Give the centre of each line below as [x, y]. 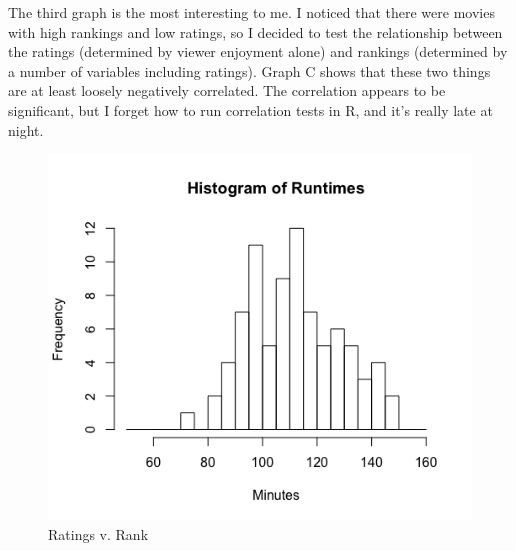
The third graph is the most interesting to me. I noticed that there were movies [251, 12]
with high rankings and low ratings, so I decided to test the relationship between [255, 31]
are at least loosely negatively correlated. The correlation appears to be [227, 90]
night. [26, 129]
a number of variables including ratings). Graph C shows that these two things [249, 70]
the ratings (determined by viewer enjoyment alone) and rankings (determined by [258, 51]
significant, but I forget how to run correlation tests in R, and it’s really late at [250, 109]
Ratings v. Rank [98, 533]
